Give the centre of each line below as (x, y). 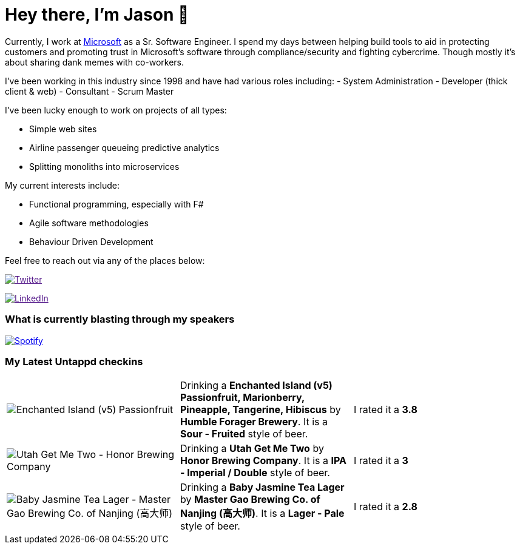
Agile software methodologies (89, 223)
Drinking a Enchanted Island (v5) (256, 386)
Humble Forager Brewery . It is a (254, 422)
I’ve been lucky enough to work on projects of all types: (116, 110)
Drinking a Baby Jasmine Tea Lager (262, 487)
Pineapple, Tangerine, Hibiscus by (260, 410)
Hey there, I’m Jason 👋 (97, 15)
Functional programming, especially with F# (116, 204)
